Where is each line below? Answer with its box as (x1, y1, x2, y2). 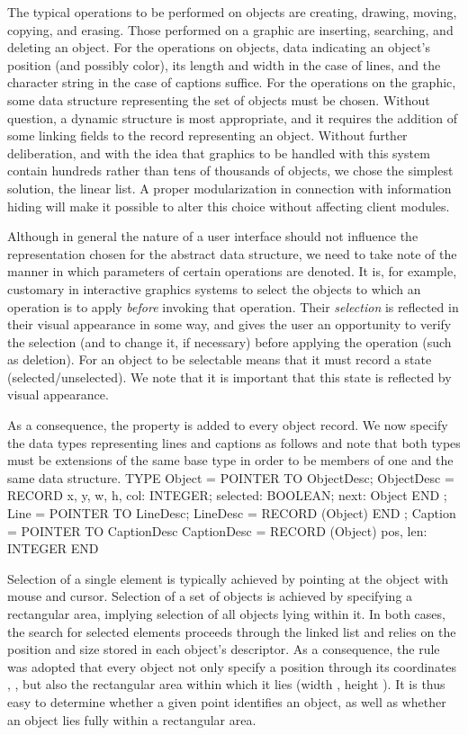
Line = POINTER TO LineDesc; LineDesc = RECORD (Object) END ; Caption (7, 504, 456, 523)
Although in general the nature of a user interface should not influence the (7, 227, 418, 246)
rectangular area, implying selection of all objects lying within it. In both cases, (7, 605, 445, 623)
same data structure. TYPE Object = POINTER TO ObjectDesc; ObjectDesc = (7, 468, 454, 487)
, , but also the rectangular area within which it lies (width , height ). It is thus (7, 675, 445, 694)
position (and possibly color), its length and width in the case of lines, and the (7, 55, 441, 74)
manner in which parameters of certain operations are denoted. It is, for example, (7, 262, 457, 281)
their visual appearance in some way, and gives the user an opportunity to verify (7, 315, 452, 334)
